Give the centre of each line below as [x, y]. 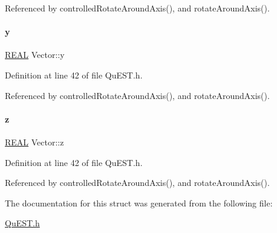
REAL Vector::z [34, 142]
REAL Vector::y [35, 55]
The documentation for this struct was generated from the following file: [139, 203]
